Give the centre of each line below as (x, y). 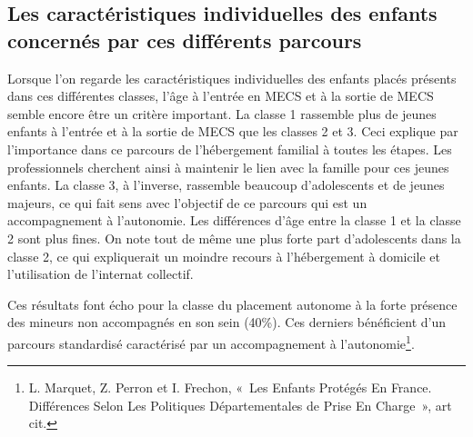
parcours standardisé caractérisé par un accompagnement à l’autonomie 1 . (211, 342)
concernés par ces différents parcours (185, 40)
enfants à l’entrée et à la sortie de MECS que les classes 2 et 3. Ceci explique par (233, 131)
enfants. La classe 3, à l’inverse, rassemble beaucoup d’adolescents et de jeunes (226, 185)
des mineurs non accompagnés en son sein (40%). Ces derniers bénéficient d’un (227, 322)
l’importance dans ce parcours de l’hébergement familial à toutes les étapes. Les (230, 149)
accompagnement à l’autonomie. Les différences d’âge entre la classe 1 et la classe (234, 220)
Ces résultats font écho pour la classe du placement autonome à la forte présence (232, 304)
